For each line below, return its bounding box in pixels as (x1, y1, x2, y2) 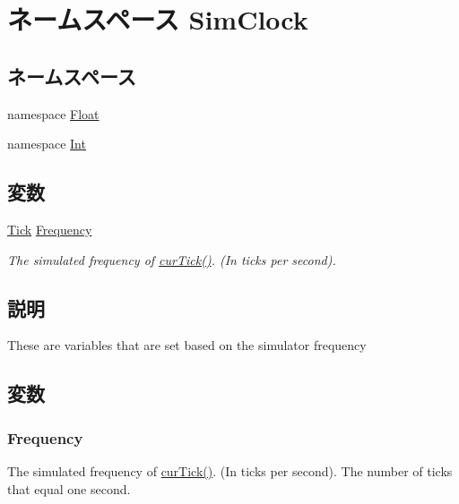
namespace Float (7, 104, 100, 123)
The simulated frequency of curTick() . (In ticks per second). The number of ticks (7, 461, 453, 480)
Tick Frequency (7, 219, 92, 238)
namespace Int (7, 134, 86, 153)
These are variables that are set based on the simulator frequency (7, 336, 367, 355)
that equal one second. (7, 479, 131, 498)
